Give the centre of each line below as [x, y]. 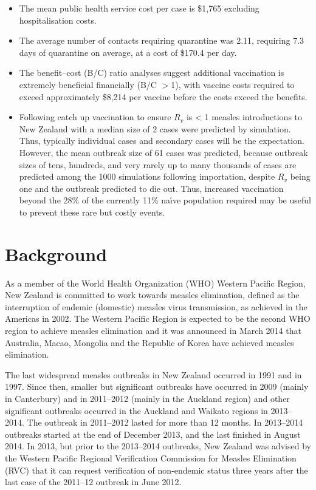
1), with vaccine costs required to [233, 84]
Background [56, 254]
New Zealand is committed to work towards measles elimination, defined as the [152, 295]
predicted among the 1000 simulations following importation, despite [147, 176]
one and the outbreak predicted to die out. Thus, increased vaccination [151, 188]
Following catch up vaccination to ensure [95, 117]
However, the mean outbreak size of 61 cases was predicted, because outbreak [163, 152]
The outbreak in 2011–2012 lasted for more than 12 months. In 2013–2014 [165, 422]
